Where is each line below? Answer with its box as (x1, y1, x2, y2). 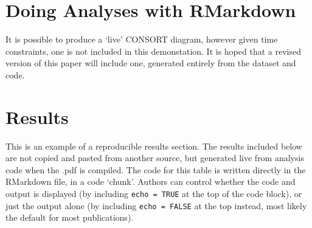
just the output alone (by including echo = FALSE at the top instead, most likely (5, 199, 307, 212)
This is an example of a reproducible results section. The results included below (5, 139, 302, 152)
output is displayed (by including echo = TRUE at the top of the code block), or (5, 187, 302, 199)
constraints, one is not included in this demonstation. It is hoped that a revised (5, 44, 301, 57)
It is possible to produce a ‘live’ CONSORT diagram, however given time (5, 33, 278, 46)
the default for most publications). (5, 211, 134, 224)
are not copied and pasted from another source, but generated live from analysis (5, 151, 304, 164)
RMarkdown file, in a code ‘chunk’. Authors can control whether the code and (5, 175, 296, 188)
